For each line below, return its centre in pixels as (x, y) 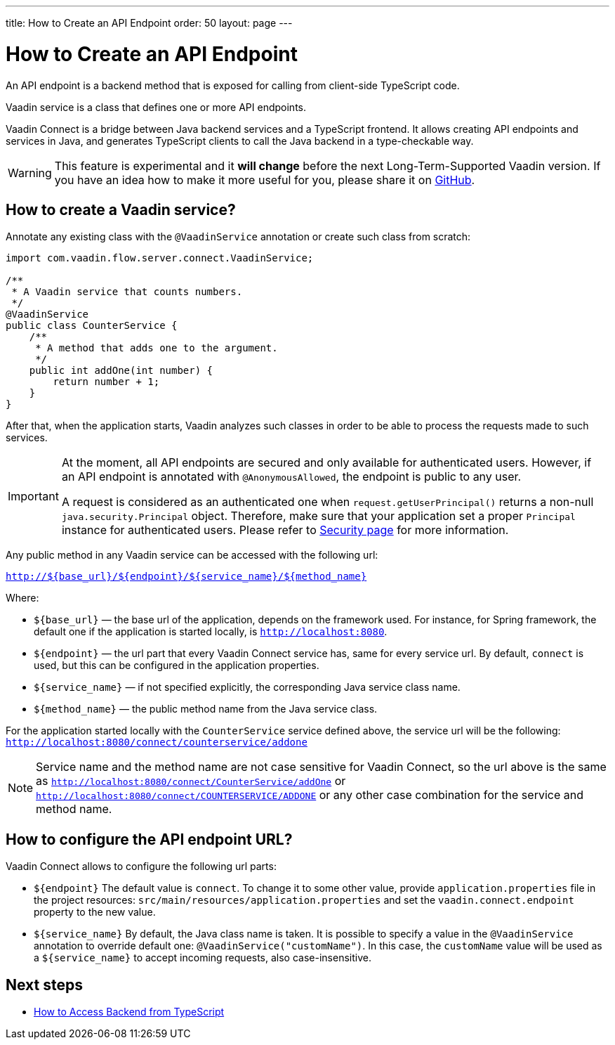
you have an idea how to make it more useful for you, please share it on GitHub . (265, 180)
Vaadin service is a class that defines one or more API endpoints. (156, 107)
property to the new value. (95, 912)
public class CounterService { (92, 326)
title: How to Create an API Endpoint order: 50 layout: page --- (149, 23)
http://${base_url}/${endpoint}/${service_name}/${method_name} (186, 577)
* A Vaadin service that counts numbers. (127, 292)
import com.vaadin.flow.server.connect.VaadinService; (160, 258)
